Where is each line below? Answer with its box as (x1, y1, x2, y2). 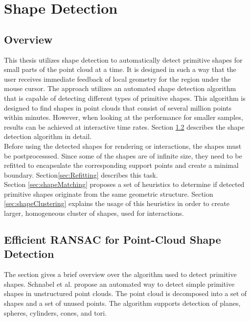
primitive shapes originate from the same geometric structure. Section (4, 188, 213, 199)
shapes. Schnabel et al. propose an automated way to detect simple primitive (4, 278, 235, 289)
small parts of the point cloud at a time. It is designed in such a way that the (4, 64, 236, 74)
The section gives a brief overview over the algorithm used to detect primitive (4, 269, 237, 279)
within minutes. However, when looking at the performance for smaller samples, (4, 112, 243, 122)
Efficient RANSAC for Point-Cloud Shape (4, 232, 221, 247)
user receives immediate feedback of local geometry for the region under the (4, 73, 231, 84)
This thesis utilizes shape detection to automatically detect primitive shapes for (4, 54, 243, 65)
